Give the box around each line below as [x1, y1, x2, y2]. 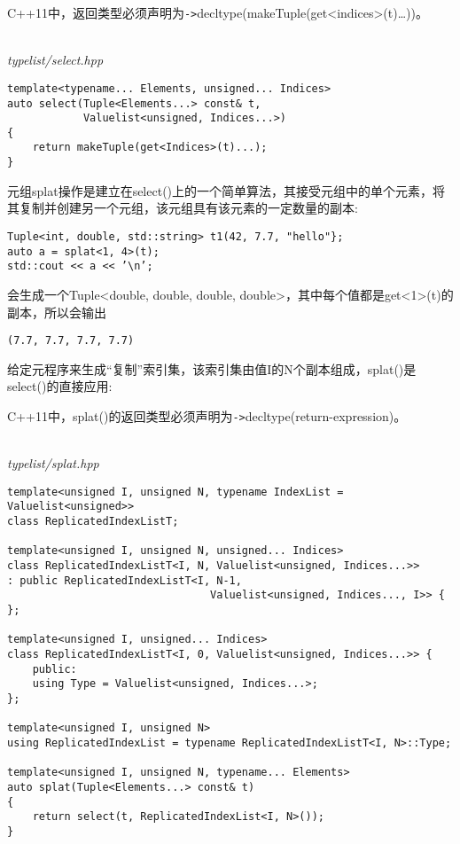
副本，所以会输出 [7, 302, 106, 321]
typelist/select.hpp [7, 51, 104, 69]
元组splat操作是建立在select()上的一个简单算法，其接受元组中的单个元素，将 [7, 181, 446, 199]
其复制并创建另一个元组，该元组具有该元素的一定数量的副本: [7, 199, 358, 217]
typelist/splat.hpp [7, 454, 99, 473]
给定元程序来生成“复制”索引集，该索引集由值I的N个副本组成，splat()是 [7, 359, 417, 378]
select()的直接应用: [7, 377, 113, 395]
